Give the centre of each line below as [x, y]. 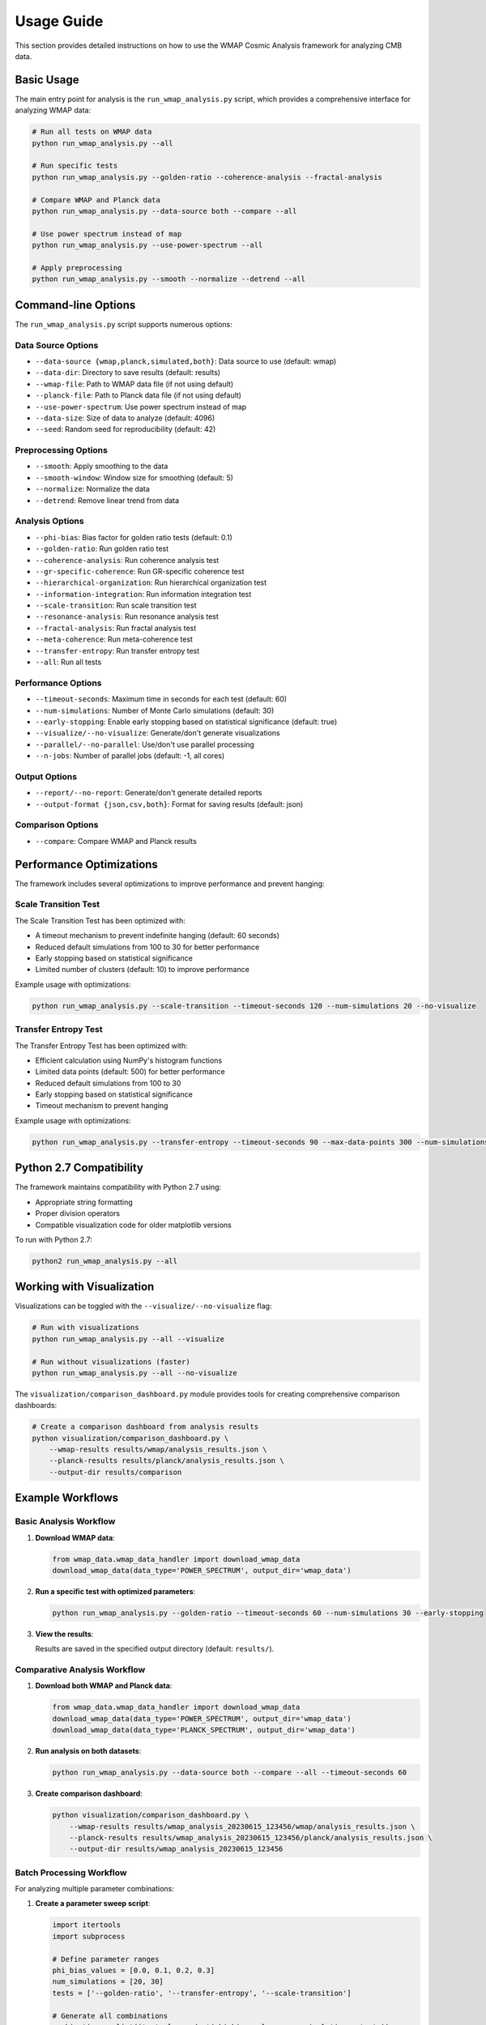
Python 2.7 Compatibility [79, 1168]
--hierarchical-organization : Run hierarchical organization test [151, 582]
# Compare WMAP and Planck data [96, 200]
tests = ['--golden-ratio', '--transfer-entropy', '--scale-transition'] [202, 1993]
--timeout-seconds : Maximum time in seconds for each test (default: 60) [161, 699]
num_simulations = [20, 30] [108, 1982]
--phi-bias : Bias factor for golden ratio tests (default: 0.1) [134, 537]
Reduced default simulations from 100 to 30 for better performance [147, 947]
